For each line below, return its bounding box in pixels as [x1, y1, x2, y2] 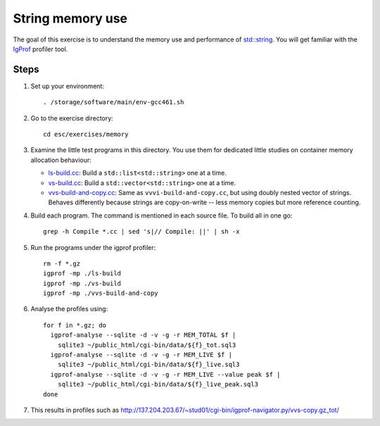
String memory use [13, 11, 128, 26]
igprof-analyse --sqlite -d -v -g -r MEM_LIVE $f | [50, 351, 232, 359]
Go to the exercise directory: [30, 113, 114, 123]
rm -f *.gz [43, 259, 81, 268]
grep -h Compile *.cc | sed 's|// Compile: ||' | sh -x [43, 227, 240, 236]
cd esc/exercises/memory [43, 130, 129, 139]
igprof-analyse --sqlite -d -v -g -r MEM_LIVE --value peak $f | [50, 370, 281, 378]
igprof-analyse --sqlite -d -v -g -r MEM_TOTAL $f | [50, 331, 236, 339]
